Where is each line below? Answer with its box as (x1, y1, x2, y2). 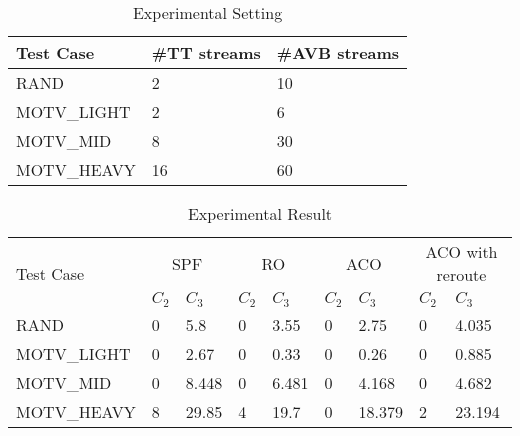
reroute (436, 263, 487, 286)
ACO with (425, 240, 498, 263)
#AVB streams (276, 41, 400, 64)
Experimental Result (187, 202, 333, 225)
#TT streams (151, 41, 261, 64)
